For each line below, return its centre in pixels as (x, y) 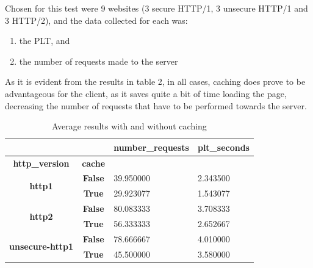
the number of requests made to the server (99, 61)
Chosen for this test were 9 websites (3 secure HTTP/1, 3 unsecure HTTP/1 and (156, 8)
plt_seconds (223, 147)
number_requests (151, 147)
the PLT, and (45, 41)
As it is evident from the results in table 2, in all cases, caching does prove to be (155, 81)
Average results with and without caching (129, 126)
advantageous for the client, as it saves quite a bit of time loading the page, (146, 93)
